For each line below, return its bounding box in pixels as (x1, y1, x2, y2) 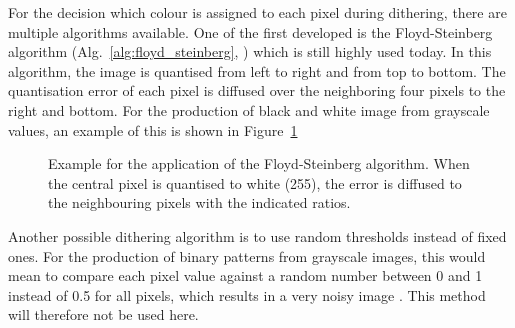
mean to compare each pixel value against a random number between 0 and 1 (8, 265, 483, 286)
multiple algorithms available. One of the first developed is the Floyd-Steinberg (8, 21, 493, 42)
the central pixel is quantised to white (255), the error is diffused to (48, 172, 462, 193)
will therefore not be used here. (8, 304, 199, 325)
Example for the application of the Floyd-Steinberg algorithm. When (48, 153, 470, 174)
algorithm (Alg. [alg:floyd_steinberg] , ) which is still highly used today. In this (8, 41, 492, 62)
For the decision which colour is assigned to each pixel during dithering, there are (8, 2, 507, 22)
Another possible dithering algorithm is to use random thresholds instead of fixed (8, 225, 507, 246)
